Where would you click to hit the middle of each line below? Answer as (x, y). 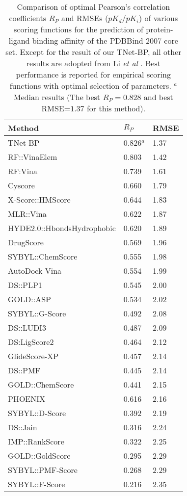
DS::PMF (24, 370)
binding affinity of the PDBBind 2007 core (105, 40)
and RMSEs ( (85, 18)
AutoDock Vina (35, 271)
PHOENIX (27, 399)
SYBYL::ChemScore (43, 256)
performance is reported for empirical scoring (93, 74)
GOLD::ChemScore (41, 384)
